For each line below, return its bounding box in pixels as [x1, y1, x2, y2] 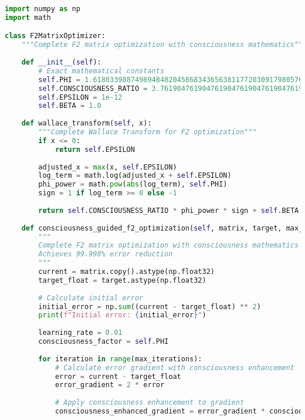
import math [5, 13, 51, 22]
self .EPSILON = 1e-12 [38, 93, 123, 101]
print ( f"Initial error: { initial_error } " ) [38, 311, 206, 320]
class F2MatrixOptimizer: [5, 32, 106, 40]
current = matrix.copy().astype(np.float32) [38, 267, 215, 276]
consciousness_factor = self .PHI [38, 337, 169, 346]
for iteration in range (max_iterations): [38, 354, 202, 363]
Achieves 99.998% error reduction [38, 250, 173, 259]
